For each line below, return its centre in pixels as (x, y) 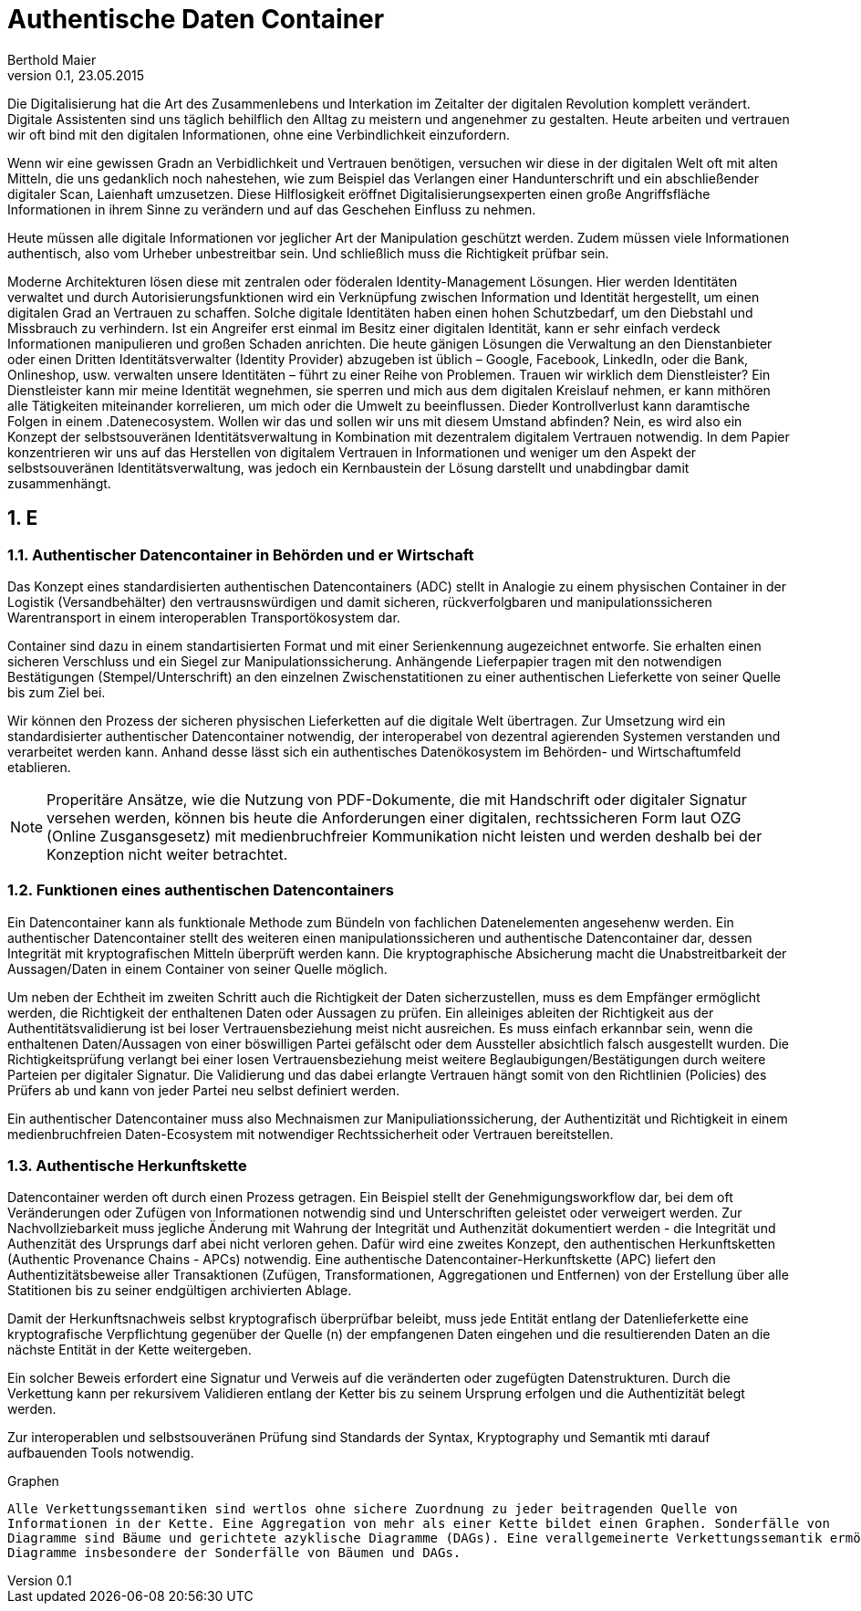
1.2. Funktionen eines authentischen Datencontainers (201, 890)
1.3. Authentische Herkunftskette (127, 1166)
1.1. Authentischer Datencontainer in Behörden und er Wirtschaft (241, 554)
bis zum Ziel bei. (57, 692)
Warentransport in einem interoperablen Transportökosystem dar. (204, 617)
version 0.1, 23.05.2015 (76, 75)
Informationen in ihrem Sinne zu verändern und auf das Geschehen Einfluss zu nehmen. (272, 209)
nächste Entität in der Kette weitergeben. (130, 1350)
